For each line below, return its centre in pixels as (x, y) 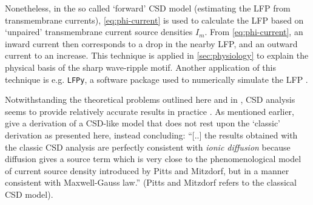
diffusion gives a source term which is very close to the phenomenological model (153, 159)
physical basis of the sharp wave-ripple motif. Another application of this (140, 67)
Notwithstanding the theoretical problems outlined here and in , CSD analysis (150, 99)
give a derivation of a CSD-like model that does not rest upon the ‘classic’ (143, 123)
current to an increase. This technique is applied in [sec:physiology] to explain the (157, 55)
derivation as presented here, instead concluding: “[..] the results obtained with (151, 135)
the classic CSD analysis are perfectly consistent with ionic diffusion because (148, 147)
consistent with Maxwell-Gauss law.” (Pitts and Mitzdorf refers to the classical (151, 182)
